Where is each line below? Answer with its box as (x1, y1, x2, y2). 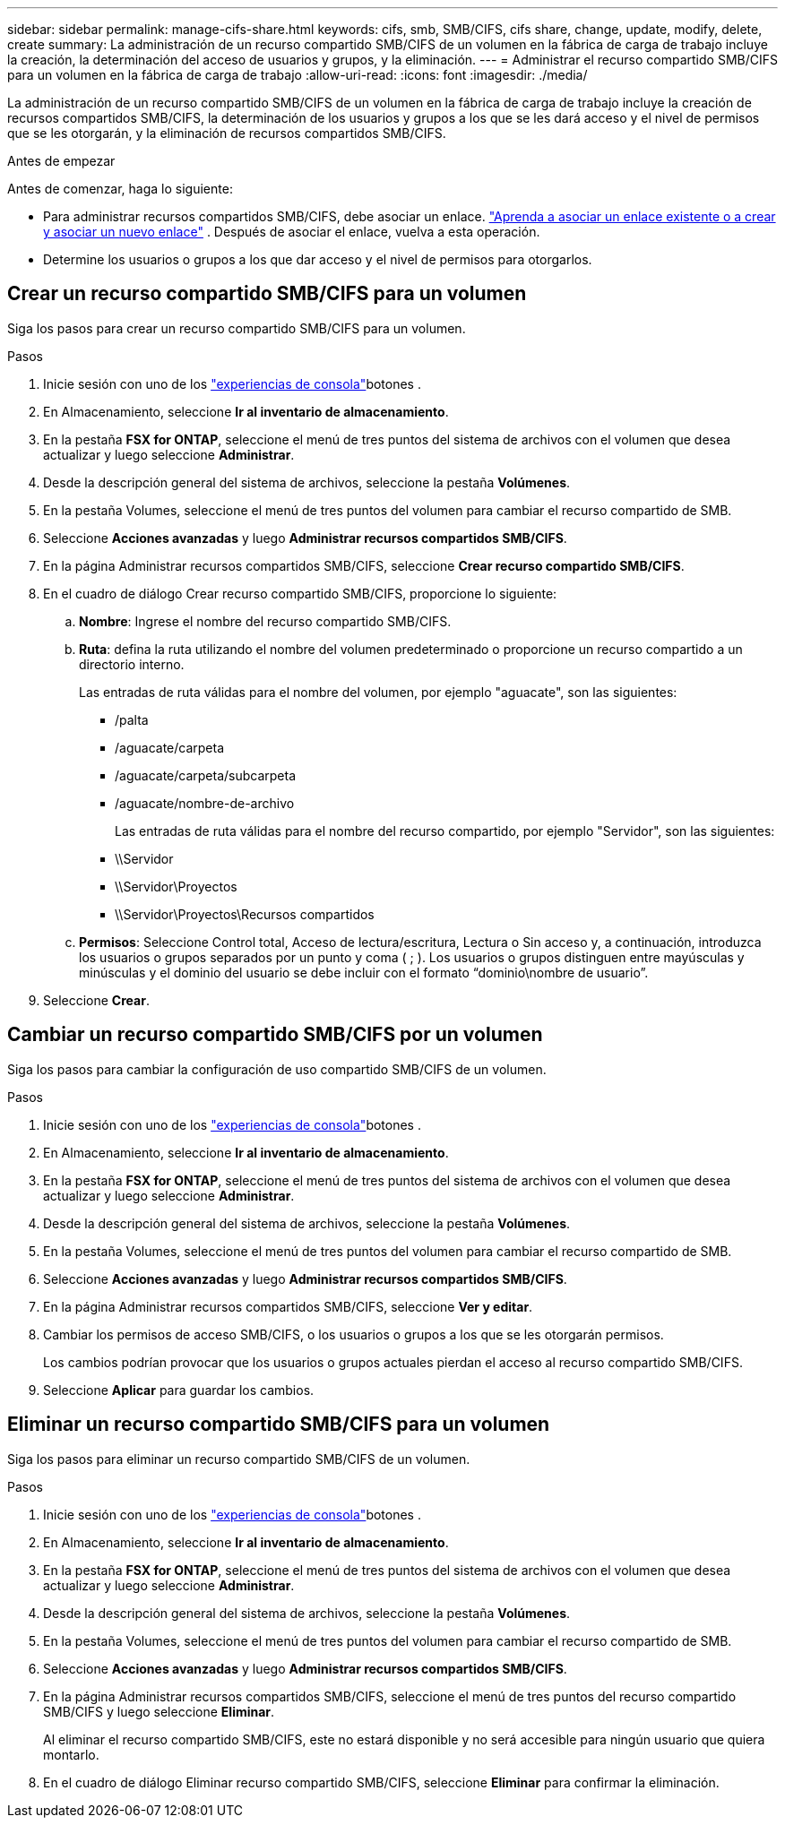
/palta (115, 711, 149, 727)
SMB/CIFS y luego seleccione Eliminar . (43, 1703, 275, 1719)
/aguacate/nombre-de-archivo (115, 795, 295, 811)
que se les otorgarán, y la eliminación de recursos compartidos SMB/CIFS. (7, 125, 446, 141)
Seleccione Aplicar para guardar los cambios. (43, 1382, 315, 1398)
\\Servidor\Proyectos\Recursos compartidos (115, 906, 375, 922)
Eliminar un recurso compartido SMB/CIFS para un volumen (7, 1413, 550, 1436)
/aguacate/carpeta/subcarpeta (115, 767, 297, 783)
